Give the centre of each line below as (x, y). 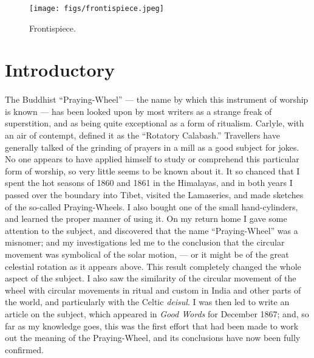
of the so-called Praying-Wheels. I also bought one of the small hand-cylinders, (152, 206)
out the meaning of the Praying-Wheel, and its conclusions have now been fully (153, 338)
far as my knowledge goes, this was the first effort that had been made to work (152, 325)
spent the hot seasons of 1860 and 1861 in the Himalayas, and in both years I (149, 183)
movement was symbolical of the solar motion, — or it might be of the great (147, 254)
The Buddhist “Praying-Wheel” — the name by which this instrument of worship (157, 99)
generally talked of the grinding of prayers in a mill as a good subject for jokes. (152, 147)
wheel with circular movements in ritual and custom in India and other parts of (153, 290)
